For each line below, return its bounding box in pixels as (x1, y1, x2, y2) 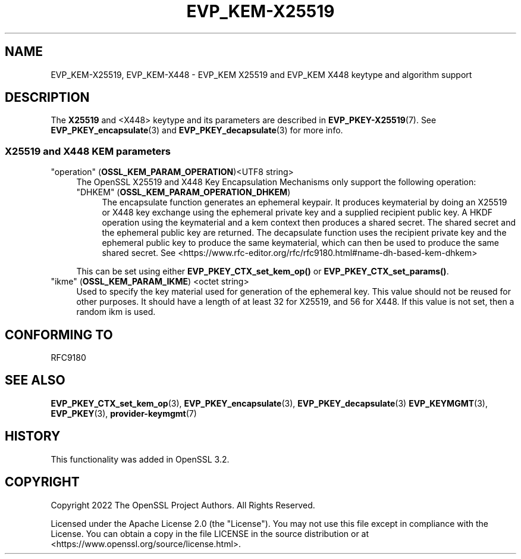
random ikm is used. (76, 307, 156, 317)
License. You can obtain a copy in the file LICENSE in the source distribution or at (51, 528, 369, 539)
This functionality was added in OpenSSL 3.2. (51, 454, 230, 464)
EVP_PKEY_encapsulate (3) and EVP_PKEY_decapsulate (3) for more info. (51, 125, 343, 136)
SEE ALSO (5, 373, 65, 388)
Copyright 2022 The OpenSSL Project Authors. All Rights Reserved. (51, 499, 315, 510)
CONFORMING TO (5, 327, 113, 342)
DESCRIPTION (5, 90, 90, 105)
